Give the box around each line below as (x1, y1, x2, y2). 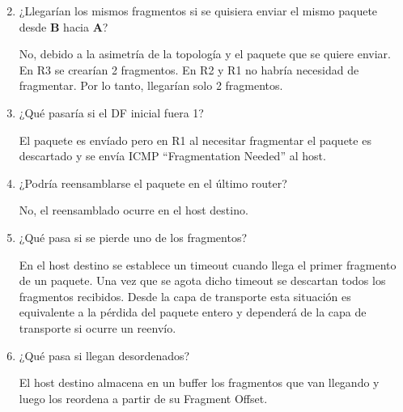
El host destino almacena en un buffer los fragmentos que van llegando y (19, 374, 380, 391)
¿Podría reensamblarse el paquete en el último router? (19, 174, 287, 191)
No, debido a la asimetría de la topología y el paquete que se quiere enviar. (19, 45, 391, 62)
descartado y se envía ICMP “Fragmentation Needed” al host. (19, 147, 326, 164)
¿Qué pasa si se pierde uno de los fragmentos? (19, 228, 247, 245)
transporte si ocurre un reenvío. (19, 319, 176, 336)
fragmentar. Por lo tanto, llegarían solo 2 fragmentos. (19, 77, 283, 94)
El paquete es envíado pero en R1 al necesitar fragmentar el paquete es (19, 131, 371, 148)
